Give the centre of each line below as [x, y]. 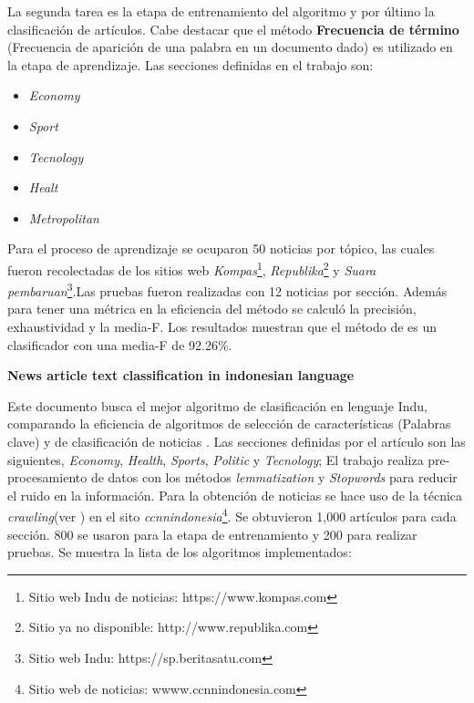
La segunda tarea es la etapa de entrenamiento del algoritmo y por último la [221, 11]
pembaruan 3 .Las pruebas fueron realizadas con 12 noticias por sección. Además [227, 289]
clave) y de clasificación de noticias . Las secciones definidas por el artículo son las [237, 441]
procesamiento [47, 477]
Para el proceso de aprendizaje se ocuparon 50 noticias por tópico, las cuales [221, 248]
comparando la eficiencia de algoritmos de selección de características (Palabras [229, 424]
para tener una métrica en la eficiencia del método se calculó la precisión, [212, 309]
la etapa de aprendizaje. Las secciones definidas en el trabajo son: [191, 64]
